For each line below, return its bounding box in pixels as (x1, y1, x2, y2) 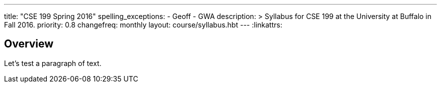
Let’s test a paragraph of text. (4, 58, 102, 67)
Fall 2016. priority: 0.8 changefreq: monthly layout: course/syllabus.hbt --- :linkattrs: (4, 20, 282, 29)
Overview (4, 37, 54, 50)
